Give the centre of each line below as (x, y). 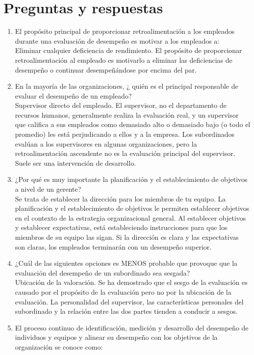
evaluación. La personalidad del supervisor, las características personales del (129, 301)
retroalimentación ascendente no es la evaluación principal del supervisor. (125, 153)
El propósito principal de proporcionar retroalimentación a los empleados (125, 31)
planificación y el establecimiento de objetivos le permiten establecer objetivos (132, 208)
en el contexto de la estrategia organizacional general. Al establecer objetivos (130, 217)
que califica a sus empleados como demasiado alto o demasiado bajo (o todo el (133, 124)
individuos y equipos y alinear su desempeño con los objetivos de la (116, 337)
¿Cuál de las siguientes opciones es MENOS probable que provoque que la (126, 263)
